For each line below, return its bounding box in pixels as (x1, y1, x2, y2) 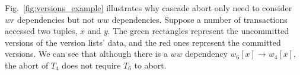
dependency (185, 47, 228, 60)
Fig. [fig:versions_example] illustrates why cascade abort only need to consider (5, 2, 292, 13)
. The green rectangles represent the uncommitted (107, 25, 289, 37)
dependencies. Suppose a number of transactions (111, 13, 288, 25)
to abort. (134, 59, 167, 71)
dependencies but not (17, 13, 95, 25)
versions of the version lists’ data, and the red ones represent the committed (5, 36, 281, 48)
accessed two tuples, (5, 25, 78, 37)
